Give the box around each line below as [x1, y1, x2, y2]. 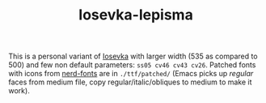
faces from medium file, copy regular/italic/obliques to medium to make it [8, 77, 252, 87]
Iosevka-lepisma [78, 6, 194, 24]
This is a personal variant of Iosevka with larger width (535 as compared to [8, 51, 258, 62]
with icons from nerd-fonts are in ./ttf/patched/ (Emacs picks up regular [8, 69, 254, 79]
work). [8, 86, 30, 96]
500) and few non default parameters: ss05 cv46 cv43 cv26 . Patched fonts [8, 60, 256, 70]
